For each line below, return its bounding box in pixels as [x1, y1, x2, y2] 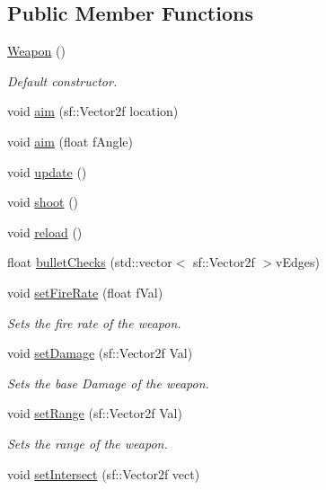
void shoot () [7, 192, 79, 211]
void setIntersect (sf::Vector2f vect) [7, 464, 200, 483]
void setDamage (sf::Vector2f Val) [7, 343, 193, 362]
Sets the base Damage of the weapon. [7, 373, 209, 392]
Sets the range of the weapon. [7, 433, 168, 452]
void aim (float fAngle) [7, 131, 134, 150]
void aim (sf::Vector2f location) [7, 102, 179, 120]
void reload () [7, 222, 83, 241]
